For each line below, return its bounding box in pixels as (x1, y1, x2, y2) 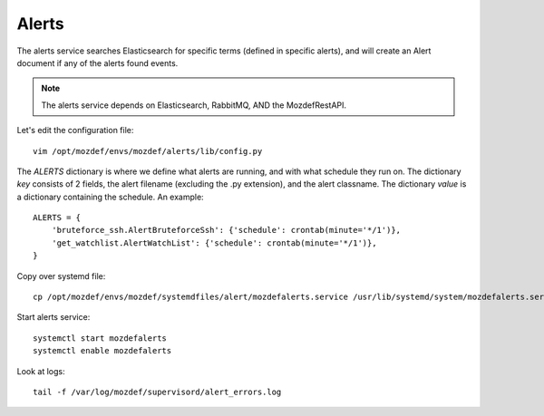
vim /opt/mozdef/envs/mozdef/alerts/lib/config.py (33, 146, 263, 156)
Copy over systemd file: (16, 270, 106, 281)
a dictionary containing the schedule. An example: (16, 191, 204, 202)
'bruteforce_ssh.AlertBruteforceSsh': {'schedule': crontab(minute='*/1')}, (51, 225, 402, 236)
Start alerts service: (16, 312, 91, 323)
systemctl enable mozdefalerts (33, 345, 172, 356)
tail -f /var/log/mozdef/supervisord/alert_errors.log (33, 386, 282, 397)
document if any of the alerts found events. (16, 57, 179, 68)
